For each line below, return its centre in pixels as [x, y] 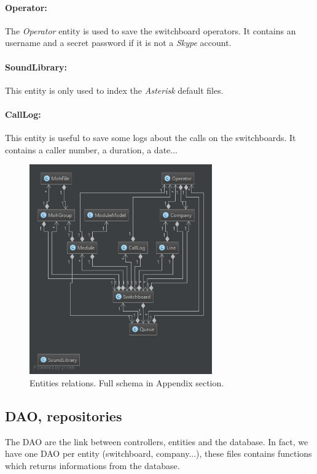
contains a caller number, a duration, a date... [91, 149]
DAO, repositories [64, 415]
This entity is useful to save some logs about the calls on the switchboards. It [151, 138]
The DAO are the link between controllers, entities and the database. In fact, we [157, 441]
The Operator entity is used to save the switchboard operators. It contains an [151, 30]
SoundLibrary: [36, 67]
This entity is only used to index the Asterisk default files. [114, 90]
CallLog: [23, 114]
